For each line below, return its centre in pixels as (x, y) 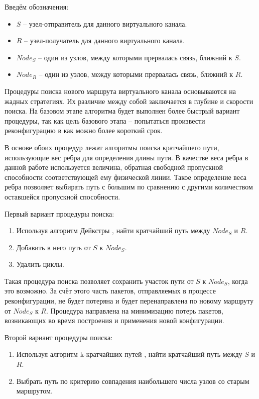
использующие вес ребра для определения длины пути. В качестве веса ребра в (126, 157)
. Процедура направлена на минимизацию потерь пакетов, (135, 310)
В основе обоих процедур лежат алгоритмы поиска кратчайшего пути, (112, 147)
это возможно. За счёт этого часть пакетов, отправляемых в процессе (110, 291)
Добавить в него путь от (53, 247)
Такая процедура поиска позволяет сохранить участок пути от (99, 281)
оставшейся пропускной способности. (62, 196)
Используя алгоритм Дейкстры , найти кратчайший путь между (113, 230)
